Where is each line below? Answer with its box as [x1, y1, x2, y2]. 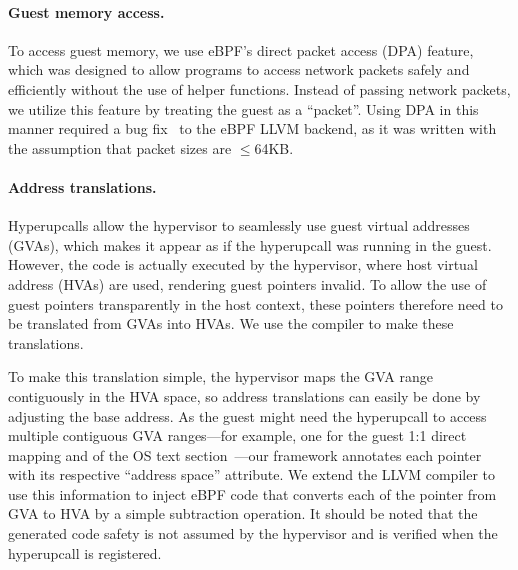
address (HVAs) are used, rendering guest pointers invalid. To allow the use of [8, 273, 487, 294]
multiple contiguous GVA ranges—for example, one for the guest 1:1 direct [8, 425, 467, 446]
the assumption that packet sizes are [8, 137, 232, 158]
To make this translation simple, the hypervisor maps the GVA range [8, 366, 433, 387]
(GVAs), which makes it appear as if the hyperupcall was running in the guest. [8, 234, 492, 255]
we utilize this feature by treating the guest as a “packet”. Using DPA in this [8, 98, 479, 119]
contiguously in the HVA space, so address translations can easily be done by [8, 385, 481, 406]
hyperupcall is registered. [8, 542, 162, 563]
